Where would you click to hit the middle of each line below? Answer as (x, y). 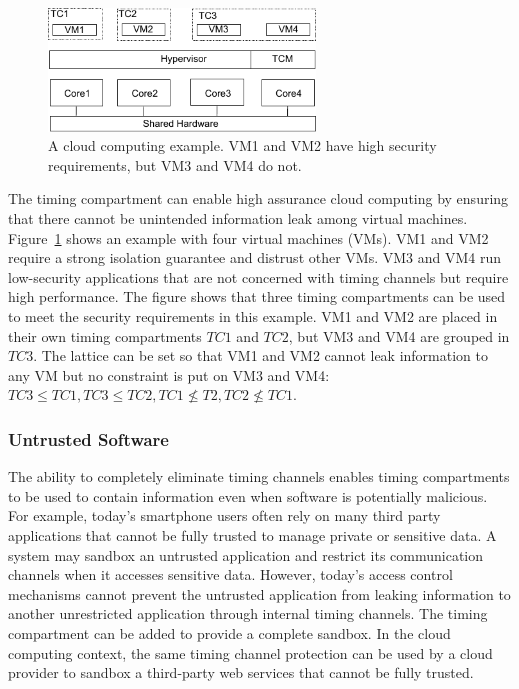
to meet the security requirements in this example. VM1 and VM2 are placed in (253, 316)
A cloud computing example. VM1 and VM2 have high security (242, 145)
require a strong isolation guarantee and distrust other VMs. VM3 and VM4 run (255, 257)
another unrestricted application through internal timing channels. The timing (248, 613)
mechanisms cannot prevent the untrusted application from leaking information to (259, 593)
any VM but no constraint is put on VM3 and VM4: (169, 374)
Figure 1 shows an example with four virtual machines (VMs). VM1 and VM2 (248, 237)
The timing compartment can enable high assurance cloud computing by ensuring (258, 198)
